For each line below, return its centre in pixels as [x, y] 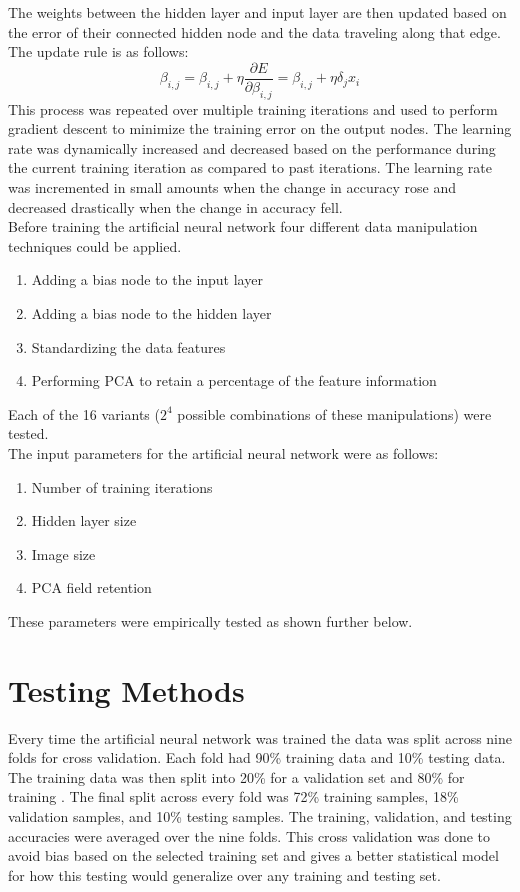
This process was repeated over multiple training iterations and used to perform [253, 108]
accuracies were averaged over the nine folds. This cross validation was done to [249, 835]
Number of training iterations [122, 486]
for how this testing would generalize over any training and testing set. [224, 874]
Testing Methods [126, 689]
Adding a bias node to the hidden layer [151, 312]
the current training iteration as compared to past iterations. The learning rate [250, 167]
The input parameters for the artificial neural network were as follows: [223, 452]
